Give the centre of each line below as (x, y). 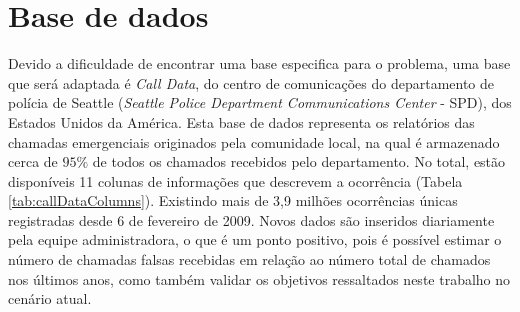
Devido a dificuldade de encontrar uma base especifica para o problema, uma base (259, 63)
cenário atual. (50, 298)
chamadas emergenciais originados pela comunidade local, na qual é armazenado (254, 141)
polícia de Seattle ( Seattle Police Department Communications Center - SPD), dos (260, 102)
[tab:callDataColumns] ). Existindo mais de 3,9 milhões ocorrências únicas (233, 200)
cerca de (33, 161)
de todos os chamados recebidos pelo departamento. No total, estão (299, 161)
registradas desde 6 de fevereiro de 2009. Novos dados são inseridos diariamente (251, 219)
